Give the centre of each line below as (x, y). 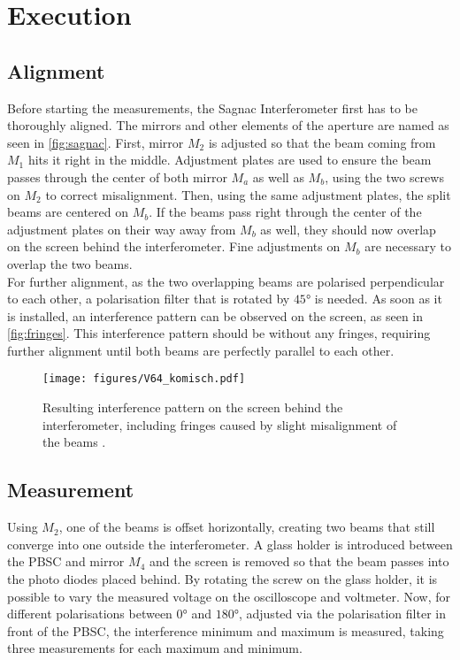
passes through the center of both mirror (117, 177)
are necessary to (408, 246)
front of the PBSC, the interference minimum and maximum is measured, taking (226, 630)
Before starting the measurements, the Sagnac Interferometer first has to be (212, 107)
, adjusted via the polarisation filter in (342, 614)
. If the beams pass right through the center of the (285, 212)
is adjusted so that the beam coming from (322, 142)
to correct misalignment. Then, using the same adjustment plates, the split (248, 194)
